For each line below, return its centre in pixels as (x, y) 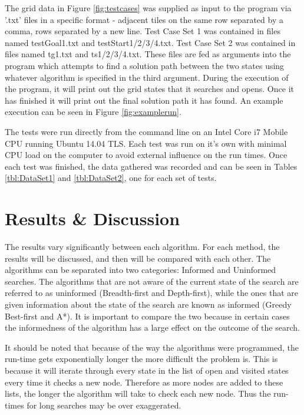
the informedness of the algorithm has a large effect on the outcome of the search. (152, 327)
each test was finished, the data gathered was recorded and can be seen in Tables (151, 166)
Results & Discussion (92, 218)
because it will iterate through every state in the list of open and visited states (147, 370)
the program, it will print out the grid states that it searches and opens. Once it (149, 89)
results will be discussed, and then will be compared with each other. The (138, 258)
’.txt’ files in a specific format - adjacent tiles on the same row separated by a (144, 19)
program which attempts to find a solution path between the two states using (145, 65)
